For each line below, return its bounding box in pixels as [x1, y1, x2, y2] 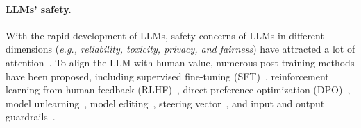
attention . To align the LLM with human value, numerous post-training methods [6, 55, 355, 69]
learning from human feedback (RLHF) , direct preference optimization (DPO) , [6, 82, 351, 97]
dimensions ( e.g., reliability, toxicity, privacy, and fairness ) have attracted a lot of [6, 42, 355, 56]
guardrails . [6, 109, 56, 124]
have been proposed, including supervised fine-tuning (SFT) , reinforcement [6, 68, 329, 83]
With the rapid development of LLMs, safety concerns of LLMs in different [6, 28, 324, 42]
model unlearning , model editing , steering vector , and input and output [6, 95, 325, 110]
